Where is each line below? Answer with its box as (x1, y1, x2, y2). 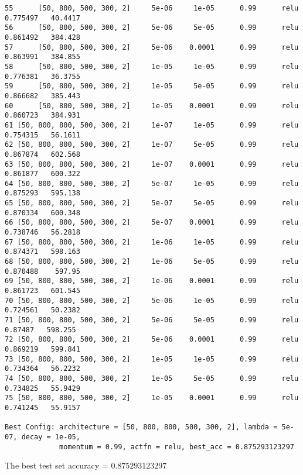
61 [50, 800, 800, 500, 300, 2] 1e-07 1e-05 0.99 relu (5, 121, 299, 129)
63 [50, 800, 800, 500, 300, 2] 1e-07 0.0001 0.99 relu (5, 160, 299, 168)
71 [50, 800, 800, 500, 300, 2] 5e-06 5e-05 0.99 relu (5, 316, 299, 324)
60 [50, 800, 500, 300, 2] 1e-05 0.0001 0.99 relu (5, 101, 299, 110)
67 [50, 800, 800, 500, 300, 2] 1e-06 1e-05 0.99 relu (5, 237, 299, 246)
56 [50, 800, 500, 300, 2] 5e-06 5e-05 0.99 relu (5, 23, 299, 32)
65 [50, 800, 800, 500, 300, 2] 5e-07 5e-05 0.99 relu (5, 199, 299, 208)
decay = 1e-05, (21, 432, 80, 441)
